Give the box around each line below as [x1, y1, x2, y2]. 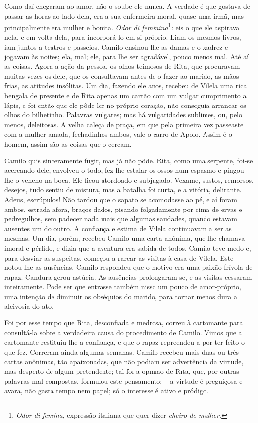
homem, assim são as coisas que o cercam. [4, 138, 132, 149]
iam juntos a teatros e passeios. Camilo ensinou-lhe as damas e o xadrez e [4, 42, 228, 52]
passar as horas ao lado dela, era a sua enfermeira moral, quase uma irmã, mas [4, 10, 244, 21]
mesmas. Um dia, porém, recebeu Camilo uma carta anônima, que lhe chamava [4, 233, 245, 243]
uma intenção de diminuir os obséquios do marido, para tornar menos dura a [4, 291, 237, 301]
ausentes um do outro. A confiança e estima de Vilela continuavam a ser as [4, 223, 232, 233]
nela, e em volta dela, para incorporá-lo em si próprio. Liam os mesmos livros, [4, 32, 241, 42]
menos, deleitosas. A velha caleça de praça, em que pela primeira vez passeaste [4, 119, 244, 129]
